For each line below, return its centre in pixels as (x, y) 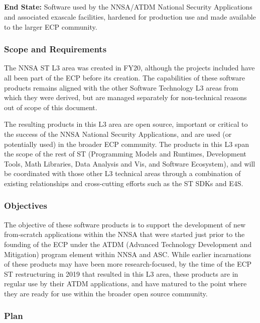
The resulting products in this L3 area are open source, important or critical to (126, 124)
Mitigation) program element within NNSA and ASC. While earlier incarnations (128, 254)
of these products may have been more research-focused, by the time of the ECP (128, 264)
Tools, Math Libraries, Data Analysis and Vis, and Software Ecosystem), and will (130, 163)
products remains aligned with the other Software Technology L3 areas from (121, 87)
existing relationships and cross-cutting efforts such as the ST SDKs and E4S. (124, 183)
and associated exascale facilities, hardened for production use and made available (130, 16)
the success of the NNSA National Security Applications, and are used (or (118, 134)
